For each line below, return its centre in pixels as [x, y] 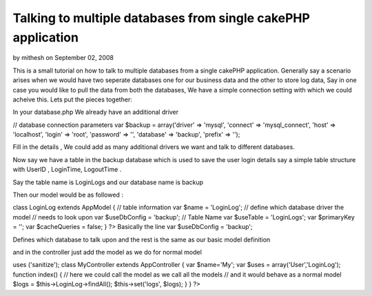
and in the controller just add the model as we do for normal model [107, 252]
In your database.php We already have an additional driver [96, 112]
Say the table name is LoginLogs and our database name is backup [108, 182]
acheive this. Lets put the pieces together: [72, 99]
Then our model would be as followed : [68, 195]
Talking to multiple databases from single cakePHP [161, 18]
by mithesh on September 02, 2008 [63, 58]
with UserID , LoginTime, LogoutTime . [67, 170]
